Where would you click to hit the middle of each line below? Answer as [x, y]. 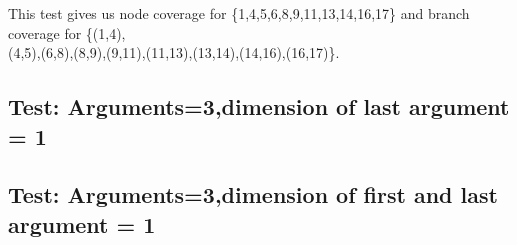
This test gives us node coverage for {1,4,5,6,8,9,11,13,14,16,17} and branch [239, 13]
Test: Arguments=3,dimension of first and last [253, 194]
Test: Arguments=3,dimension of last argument [259, 106]
